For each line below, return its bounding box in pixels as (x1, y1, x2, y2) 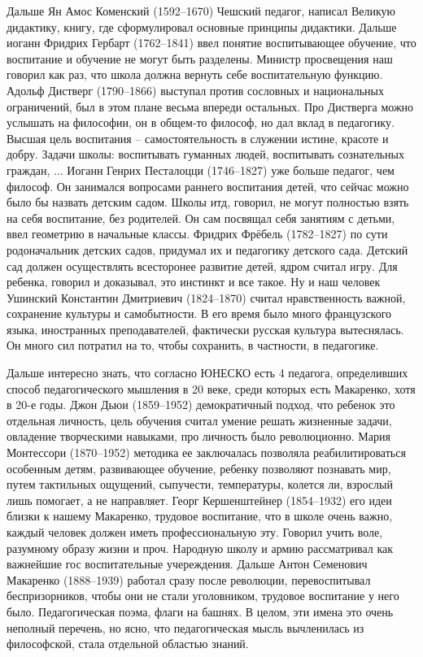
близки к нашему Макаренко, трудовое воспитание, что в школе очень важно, (7, 507, 393, 524)
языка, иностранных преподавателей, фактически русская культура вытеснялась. (7, 320, 404, 337)
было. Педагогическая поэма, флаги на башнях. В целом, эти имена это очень (7, 603, 394, 620)
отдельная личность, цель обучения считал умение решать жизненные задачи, (7, 411, 392, 429)
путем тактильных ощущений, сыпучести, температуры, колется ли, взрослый (7, 476, 393, 493)
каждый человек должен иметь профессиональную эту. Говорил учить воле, (7, 524, 383, 540)
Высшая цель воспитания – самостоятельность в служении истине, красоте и (7, 129, 389, 146)
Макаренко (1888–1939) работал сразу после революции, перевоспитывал (7, 571, 371, 588)
